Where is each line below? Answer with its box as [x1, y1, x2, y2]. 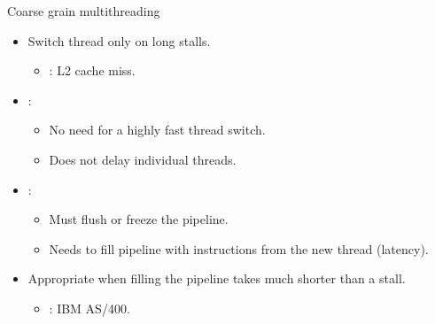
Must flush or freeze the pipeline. [49, 210, 229, 228]
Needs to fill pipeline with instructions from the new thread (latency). [49, 239, 429, 258]
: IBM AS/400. [49, 298, 130, 317]
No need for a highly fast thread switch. [49, 120, 266, 139]
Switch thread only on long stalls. [27, 31, 211, 50]
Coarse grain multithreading [7, 2, 160, 19]
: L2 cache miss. [49, 61, 136, 80]
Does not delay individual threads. [49, 150, 237, 168]
